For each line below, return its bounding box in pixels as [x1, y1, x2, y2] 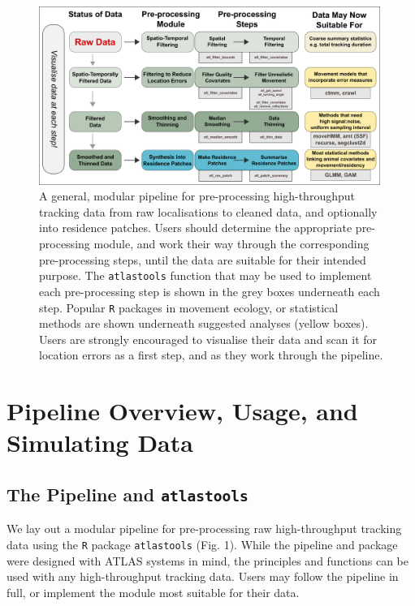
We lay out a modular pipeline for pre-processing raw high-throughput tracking [6, 520, 402, 537]
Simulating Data [6, 426, 193, 459]
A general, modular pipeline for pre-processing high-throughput [39, 187, 355, 204]
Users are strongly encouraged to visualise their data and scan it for [39, 330, 378, 347]
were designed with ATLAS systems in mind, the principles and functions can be [6, 552, 409, 569]
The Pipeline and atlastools [6, 481, 249, 506]
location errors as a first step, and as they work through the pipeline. [39, 346, 383, 363]
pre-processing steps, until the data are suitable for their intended [39, 251, 366, 268]
